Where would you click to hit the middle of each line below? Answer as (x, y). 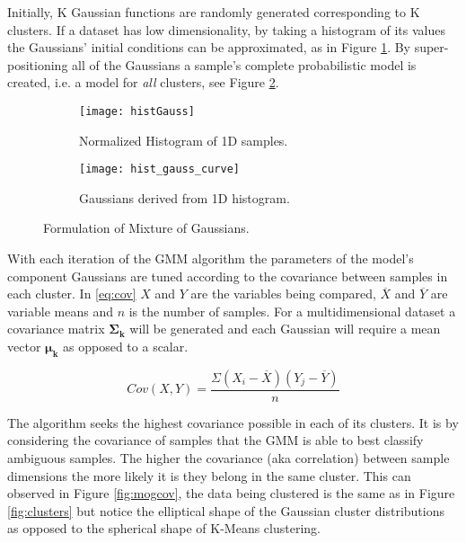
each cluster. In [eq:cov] (72, 294)
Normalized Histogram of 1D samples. (184, 140)
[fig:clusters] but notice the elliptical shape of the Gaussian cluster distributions (226, 510)
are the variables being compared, (283, 294)
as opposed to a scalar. (126, 347)
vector (24, 347)
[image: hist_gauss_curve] (159, 169)
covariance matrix (56, 329)
